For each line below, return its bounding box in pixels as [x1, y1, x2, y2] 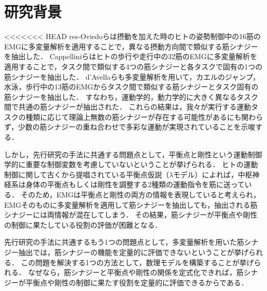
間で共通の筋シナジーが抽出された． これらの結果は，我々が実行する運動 [4, 101, 251, 112]
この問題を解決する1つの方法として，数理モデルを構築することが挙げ [21, 257, 254, 267]
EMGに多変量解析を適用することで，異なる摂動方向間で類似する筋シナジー [4, 41, 258, 51]
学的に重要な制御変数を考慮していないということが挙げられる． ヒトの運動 [4, 159, 258, 170]
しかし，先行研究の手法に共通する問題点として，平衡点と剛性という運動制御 [4, 149, 262, 159]
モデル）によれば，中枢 [173, 169, 253, 179]
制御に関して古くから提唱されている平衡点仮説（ [4, 169, 169, 179]
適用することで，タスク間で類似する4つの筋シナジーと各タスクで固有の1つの [4, 61, 263, 71]
